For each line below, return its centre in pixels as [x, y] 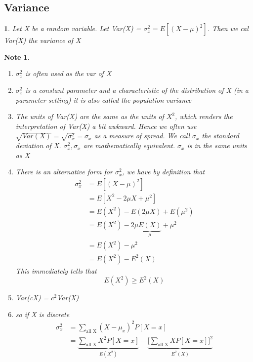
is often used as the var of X [68, 73]
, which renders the [204, 116]
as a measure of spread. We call [142, 136]
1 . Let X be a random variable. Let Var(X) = [73, 28]
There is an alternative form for [64, 172]
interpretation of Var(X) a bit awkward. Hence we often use [106, 126]
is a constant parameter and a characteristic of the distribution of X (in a [137, 90]
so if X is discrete [42, 314]
